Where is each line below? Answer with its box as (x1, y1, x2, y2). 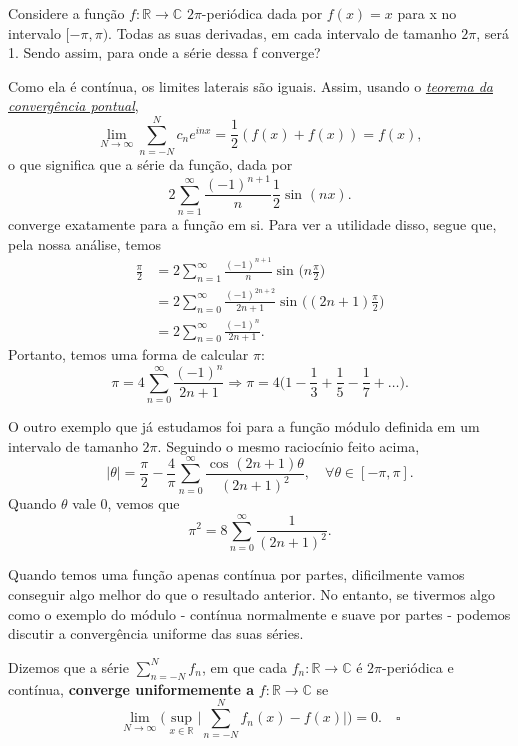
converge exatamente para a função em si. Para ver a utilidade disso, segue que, (8, 213, 497, 234)
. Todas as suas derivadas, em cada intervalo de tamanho (108, 22, 457, 43)
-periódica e (382, 656, 454, 677)
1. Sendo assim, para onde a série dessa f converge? (8, 42, 321, 63)
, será (476, 22, 509, 43)
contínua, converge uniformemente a (8, 678, 255, 699)
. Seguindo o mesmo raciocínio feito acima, (157, 435, 420, 456)
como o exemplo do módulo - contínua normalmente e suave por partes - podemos (8, 603, 511, 624)
